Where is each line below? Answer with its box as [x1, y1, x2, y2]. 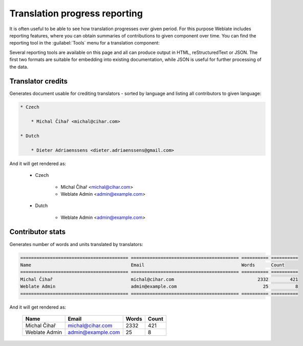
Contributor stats [9, 228, 66, 236]
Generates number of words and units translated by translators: [9, 241, 143, 247]
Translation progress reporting [9, 8, 143, 19]
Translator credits [9, 77, 68, 86]
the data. [9, 64, 28, 70]
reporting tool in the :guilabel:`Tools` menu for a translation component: [9, 40, 160, 46]
